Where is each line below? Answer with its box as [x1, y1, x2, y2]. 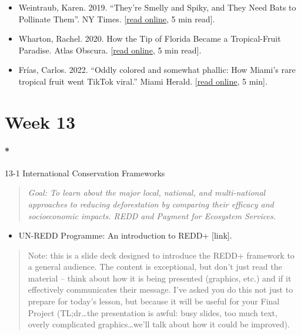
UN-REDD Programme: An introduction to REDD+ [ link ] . [18, 229, 232, 242]
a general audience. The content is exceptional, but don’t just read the [28, 260, 282, 273]
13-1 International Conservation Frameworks [5, 166, 165, 179]
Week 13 [5, 109, 76, 133]
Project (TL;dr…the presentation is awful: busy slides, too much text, [28, 306, 277, 319]
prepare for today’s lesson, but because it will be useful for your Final [28, 295, 280, 307]
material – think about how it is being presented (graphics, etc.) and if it [28, 272, 292, 284]
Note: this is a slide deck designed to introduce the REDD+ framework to [28, 249, 295, 261]
